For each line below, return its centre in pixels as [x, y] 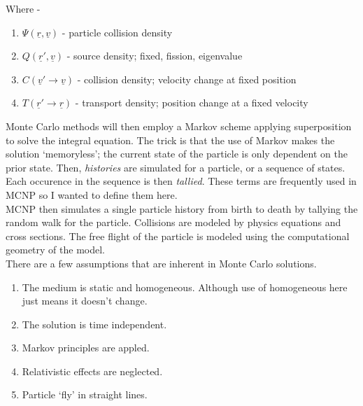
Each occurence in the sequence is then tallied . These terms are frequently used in [181, 181]
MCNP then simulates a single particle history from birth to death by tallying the [182, 208]
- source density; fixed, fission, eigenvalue [155, 56]
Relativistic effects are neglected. [92, 371]
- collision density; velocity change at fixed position [187, 79]
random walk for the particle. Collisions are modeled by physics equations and [173, 222]
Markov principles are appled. [86, 348]
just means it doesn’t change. [85, 301]
